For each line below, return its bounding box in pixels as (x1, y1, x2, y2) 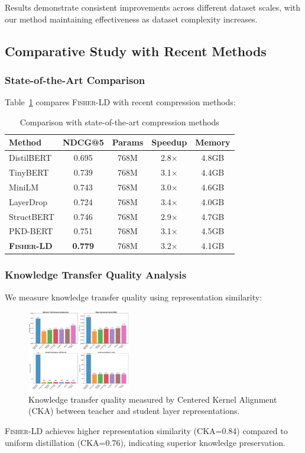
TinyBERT (9, 166, 49, 179)
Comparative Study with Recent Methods (5, 41, 267, 60)
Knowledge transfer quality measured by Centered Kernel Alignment (28, 393, 277, 405)
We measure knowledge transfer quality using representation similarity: (5, 290, 262, 303)
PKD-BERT (9, 225, 53, 237)
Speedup (151, 136, 187, 148)
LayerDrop (9, 195, 48, 208)
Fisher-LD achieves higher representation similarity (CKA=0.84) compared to (5, 424, 288, 436)
